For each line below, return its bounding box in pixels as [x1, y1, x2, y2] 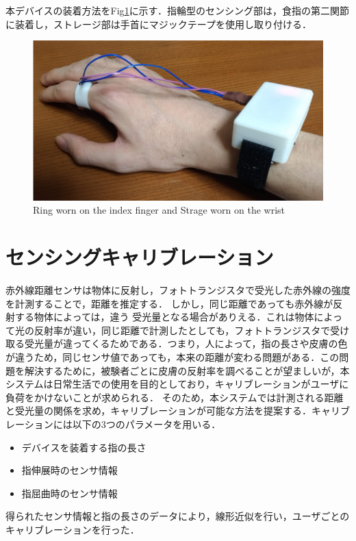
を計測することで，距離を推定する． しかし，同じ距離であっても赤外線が [5, 296, 333, 310]
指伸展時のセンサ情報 [21, 463, 118, 477]
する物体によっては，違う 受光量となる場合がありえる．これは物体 [14, 310, 314, 324]
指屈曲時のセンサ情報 [21, 486, 118, 500]
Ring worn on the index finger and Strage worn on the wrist [33, 203, 285, 217]
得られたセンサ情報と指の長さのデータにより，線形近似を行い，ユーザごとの [5, 509, 350, 523]
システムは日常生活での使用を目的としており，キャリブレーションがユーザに [5, 377, 349, 391]
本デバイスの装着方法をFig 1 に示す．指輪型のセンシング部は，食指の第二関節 [5, 3, 350, 17]
